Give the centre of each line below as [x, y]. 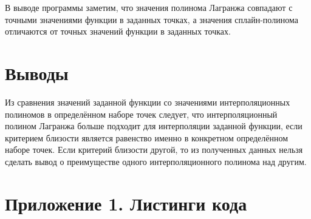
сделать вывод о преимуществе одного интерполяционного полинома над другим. [156, 161]
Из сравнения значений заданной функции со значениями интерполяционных [148, 102]
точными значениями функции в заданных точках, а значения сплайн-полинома [152, 19]
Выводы [37, 72]
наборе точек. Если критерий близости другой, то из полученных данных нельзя [154, 150]
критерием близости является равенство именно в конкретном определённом [147, 137]
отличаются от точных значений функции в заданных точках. [118, 31]
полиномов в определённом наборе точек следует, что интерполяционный [141, 114]
